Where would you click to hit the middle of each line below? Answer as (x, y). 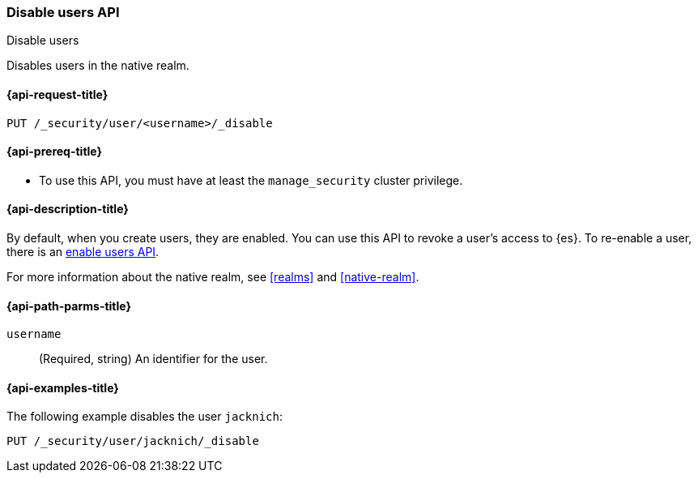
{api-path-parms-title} (69, 306)
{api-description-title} (68, 209)
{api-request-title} (57, 94)
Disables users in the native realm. (98, 66)
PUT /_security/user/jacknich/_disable (133, 441)
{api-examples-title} (63, 387)
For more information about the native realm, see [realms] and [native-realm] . (213, 277)
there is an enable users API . (83, 252)
